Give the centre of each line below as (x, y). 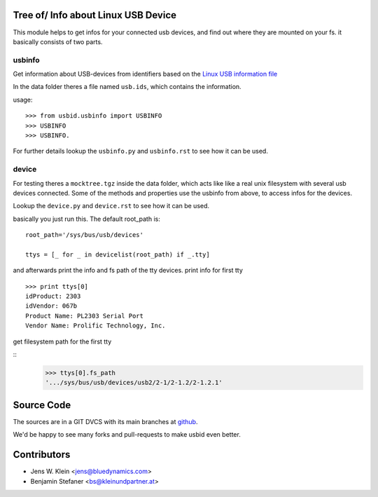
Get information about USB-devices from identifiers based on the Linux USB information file (145, 74)
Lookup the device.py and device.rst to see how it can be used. (111, 206)
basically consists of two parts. (58, 41)
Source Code (42, 405)
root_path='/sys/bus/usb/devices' (84, 235)
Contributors (42, 455)
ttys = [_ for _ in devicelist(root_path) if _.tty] (118, 254)
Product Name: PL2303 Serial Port (84, 316)
